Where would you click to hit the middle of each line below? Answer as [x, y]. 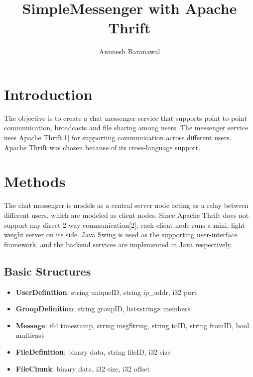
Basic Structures [48, 271]
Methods [35, 181]
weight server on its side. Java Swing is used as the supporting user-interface [121, 235]
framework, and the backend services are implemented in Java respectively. [118, 244]
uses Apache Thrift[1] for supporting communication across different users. [118, 138]
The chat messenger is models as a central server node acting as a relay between [126, 205]
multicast [30, 335]
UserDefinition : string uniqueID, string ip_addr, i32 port [106, 292]
